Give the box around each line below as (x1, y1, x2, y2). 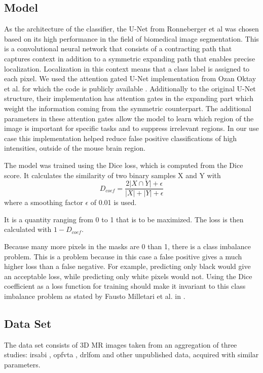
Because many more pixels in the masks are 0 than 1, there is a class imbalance (4, 241, 251, 251)
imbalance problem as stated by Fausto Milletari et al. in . (4, 290, 185, 301)
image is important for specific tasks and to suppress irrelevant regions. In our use (4, 123, 259, 133)
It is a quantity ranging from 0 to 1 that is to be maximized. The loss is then (4, 214, 244, 224)
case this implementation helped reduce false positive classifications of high (4, 132, 237, 143)
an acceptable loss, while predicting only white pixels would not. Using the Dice (4, 270, 252, 281)
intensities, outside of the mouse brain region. (4, 143, 145, 153)
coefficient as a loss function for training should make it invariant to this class (4, 281, 246, 291)
